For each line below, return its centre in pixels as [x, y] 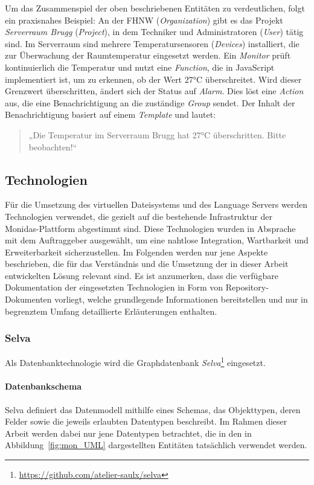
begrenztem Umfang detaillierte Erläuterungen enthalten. [111, 311]
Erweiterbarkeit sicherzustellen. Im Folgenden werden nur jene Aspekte [136, 252]
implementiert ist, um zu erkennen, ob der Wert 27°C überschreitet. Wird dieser [153, 79]
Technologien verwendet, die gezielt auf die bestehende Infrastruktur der [139, 216]
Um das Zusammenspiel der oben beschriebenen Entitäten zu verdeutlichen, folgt [155, 8]
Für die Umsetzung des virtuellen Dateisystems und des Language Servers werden [156, 204]
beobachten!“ [53, 146]
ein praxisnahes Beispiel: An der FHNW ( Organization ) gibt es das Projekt [144, 20]
